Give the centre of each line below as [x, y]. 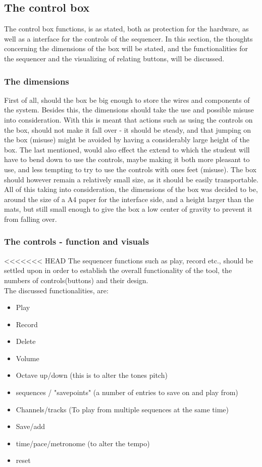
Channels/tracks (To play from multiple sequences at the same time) [122, 409]
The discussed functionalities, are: [56, 290]
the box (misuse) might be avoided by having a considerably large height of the [127, 140]
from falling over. [31, 219]
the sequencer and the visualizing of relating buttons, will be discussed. [114, 58]
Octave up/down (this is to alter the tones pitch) [92, 375]
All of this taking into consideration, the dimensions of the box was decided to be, [131, 189]
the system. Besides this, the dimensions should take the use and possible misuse [129, 110]
